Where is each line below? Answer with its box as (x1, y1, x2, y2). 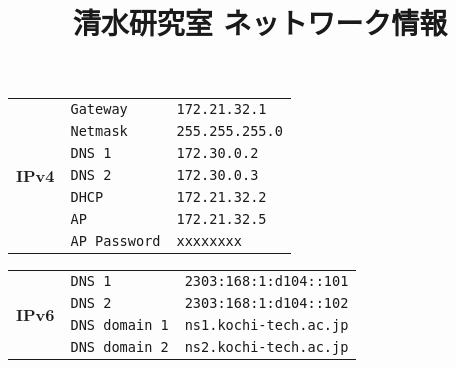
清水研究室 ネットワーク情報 (72, 2, 448, 43)
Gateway (70, 101, 128, 118)
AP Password (70, 233, 161, 250)
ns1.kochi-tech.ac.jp (184, 317, 349, 334)
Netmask (70, 123, 128, 140)
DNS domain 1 (70, 317, 169, 334)
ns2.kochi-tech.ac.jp (184, 339, 349, 356)
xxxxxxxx (176, 233, 242, 250)
